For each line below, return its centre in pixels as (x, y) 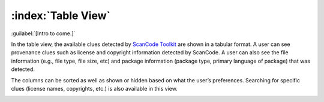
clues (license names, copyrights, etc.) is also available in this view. (94, 88)
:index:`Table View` (61, 16)
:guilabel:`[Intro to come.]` (43, 33)
